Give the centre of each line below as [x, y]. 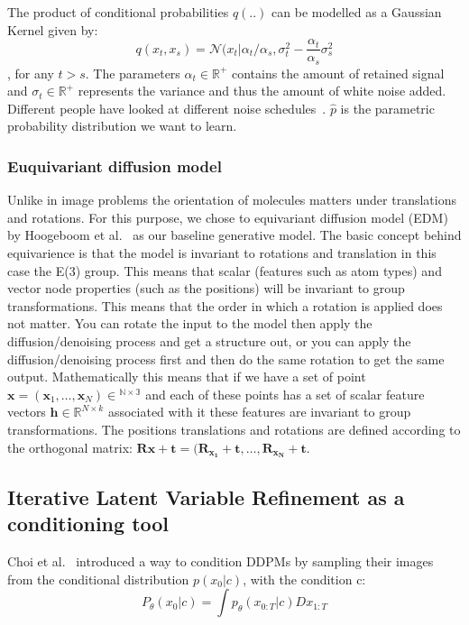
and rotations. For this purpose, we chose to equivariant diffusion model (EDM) [228, 217]
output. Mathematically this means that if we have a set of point [187, 377]
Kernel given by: [53, 29]
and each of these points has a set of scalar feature [285, 394]
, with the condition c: [304, 579]
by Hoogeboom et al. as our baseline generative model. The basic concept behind [234, 235]
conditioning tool [88, 524]
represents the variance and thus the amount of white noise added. [262, 91]
